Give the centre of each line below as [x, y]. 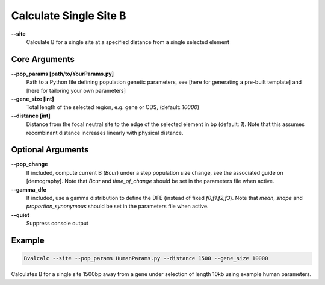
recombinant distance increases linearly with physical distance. [105, 133]
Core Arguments [43, 59]
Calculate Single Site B [69, 16]
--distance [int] [31, 116]
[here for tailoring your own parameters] [76, 90]
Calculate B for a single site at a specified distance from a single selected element [128, 42]
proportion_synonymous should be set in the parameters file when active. [117, 206]
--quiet [20, 215]
